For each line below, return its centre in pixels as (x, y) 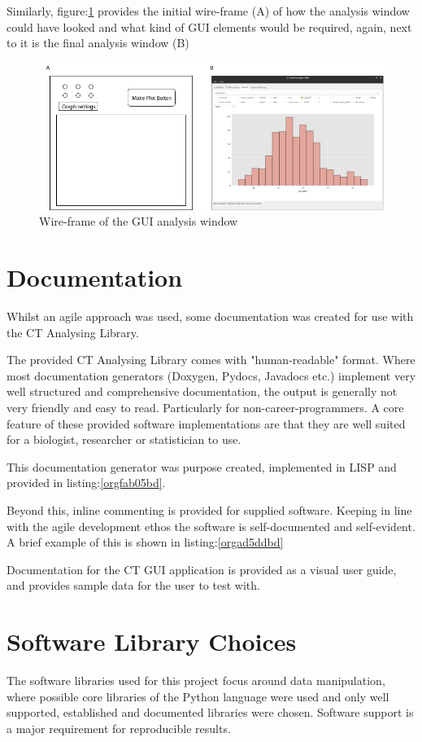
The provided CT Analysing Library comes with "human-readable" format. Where (211, 360)
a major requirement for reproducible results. (119, 728)
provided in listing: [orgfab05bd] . (86, 483)
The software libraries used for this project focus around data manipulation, (196, 681)
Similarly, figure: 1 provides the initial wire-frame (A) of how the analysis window (208, 11)
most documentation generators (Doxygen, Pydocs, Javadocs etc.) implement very (211, 375)
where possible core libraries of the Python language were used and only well (198, 696)
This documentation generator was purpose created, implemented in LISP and (202, 466)
